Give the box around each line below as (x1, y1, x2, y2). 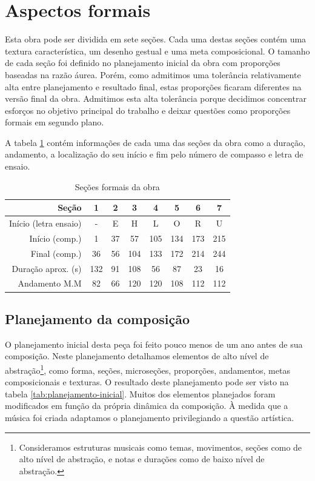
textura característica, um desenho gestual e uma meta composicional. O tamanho (5, 44, 310, 57)
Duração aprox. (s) (12, 262, 82, 274)
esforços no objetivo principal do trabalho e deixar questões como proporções (5, 104, 291, 116)
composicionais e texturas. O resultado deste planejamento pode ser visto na (5, 376, 289, 388)
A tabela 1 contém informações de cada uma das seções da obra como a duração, (5, 136, 305, 148)
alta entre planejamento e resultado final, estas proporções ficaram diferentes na (5, 80, 302, 93)
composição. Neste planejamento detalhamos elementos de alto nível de (5, 350, 269, 362)
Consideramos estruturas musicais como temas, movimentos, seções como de (19, 440, 302, 453)
